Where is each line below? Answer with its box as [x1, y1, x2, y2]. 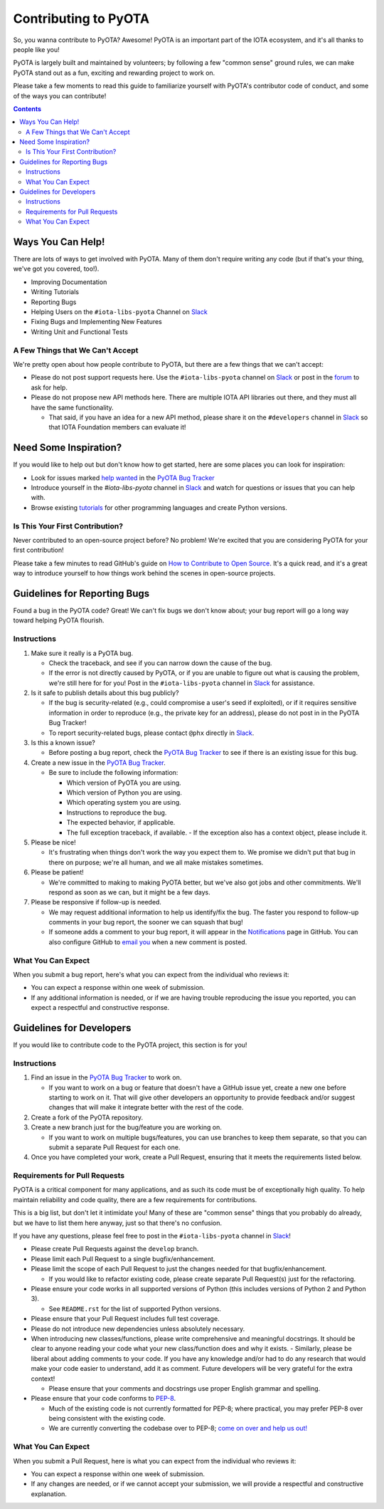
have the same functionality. [31, 403, 114, 412]
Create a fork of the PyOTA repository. [31, 1113, 144, 1122]
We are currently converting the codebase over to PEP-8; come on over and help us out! [48, 1424, 307, 1433]
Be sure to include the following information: [48, 768, 178, 777]
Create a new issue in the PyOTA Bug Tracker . [31, 758, 166, 767]
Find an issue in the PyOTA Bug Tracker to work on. [31, 1073, 182, 1082]
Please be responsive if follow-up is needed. [31, 898, 161, 907]
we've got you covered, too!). [13, 264, 100, 273]
